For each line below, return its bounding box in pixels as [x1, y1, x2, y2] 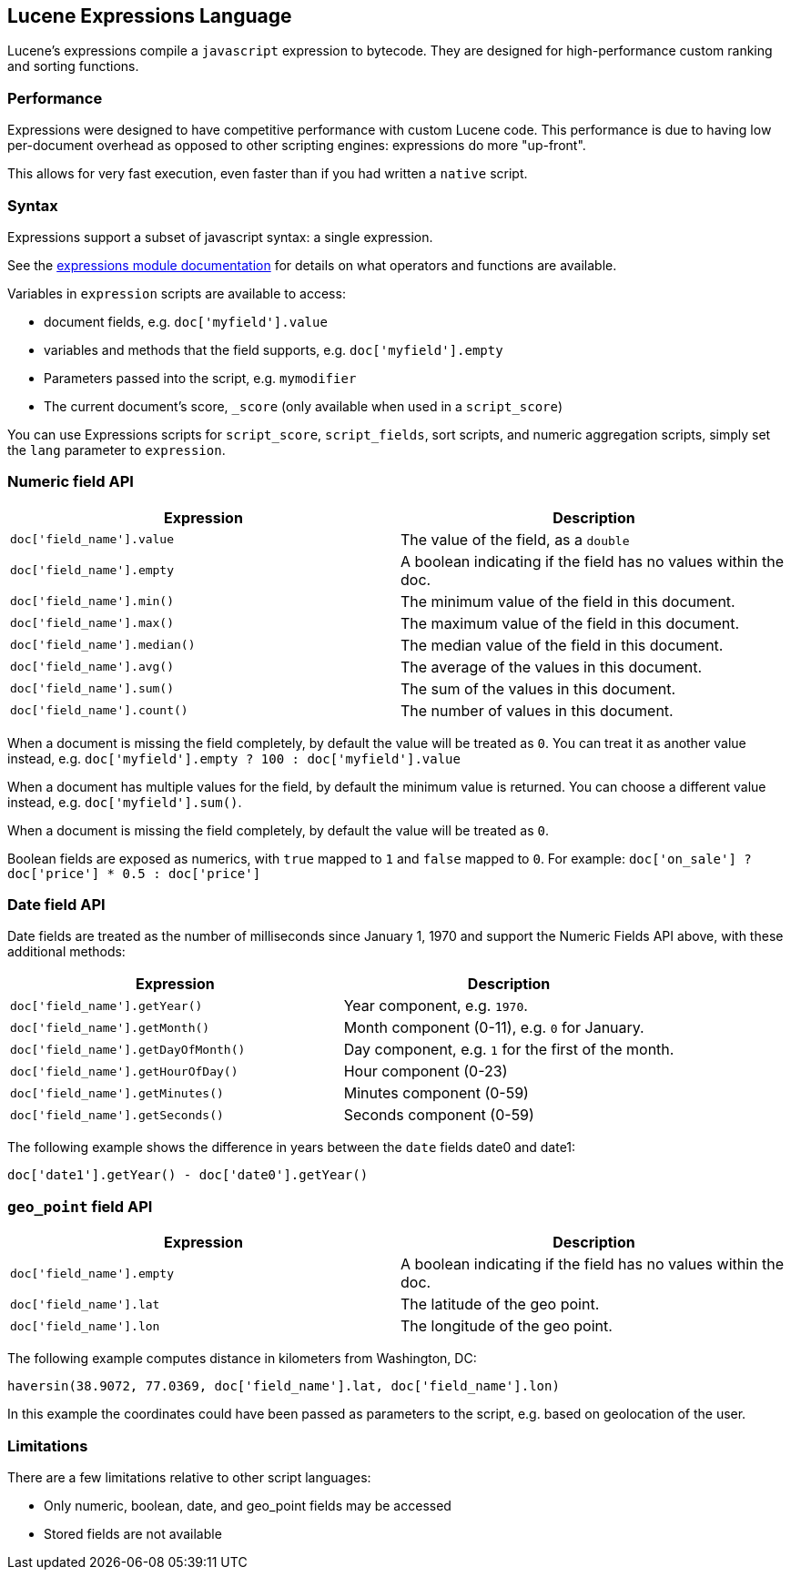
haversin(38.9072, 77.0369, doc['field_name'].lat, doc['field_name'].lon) [7, 1379, 560, 1394]
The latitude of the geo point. [401, 1295, 600, 1314]
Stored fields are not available [44, 1525, 222, 1542]
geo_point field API [7, 1197, 153, 1216]
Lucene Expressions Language [7, 5, 292, 27]
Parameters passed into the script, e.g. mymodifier [44, 369, 357, 386]
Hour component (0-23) [343, 1062, 508, 1081]
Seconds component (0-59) [343, 1106, 534, 1125]
